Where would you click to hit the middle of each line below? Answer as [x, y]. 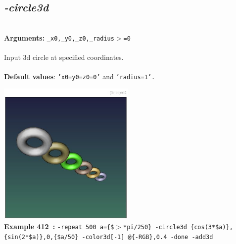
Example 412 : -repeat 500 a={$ [59, 226]
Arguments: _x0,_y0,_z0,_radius [59, 37]
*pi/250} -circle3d [155, 227]
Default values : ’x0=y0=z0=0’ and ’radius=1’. [80, 76]
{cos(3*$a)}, [212, 227]
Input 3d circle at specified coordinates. [64, 57]
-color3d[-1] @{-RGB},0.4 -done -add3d [147, 237]
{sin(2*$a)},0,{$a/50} [41, 237]
